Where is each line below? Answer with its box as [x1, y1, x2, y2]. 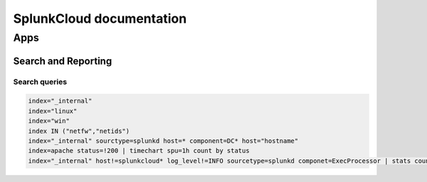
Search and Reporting [13, 55, 112, 67]
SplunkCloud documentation [13, 11, 187, 26]
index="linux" [28, 107, 78, 115]
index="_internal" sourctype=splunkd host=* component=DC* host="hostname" [28, 136, 299, 145]
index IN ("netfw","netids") [28, 127, 130, 135]
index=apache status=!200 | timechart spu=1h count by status [28, 146, 250, 155]
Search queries [13, 77, 68, 87]
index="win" [28, 117, 70, 125]
